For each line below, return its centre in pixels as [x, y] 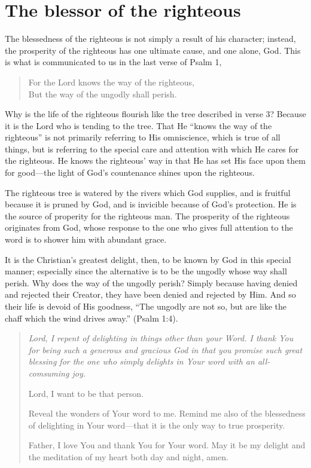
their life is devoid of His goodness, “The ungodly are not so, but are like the [146, 306]
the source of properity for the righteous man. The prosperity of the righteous [147, 215]
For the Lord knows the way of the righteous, [111, 82]
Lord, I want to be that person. [86, 393]
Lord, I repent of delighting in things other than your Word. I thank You [161, 338]
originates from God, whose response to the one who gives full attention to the [149, 227]
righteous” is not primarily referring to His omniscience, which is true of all [143, 137]
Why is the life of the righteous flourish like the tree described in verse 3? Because [155, 114]
